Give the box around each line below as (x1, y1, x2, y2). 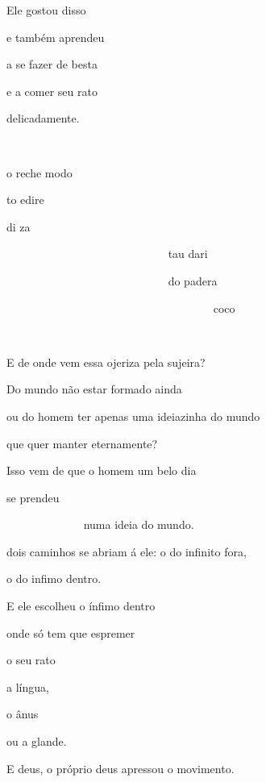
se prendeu (6, 489, 60, 505)
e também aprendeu (6, 28, 105, 45)
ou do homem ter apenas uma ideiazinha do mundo (6, 407, 260, 424)
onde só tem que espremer (6, 624, 135, 641)
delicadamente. (6, 110, 80, 127)
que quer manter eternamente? (6, 435, 158, 451)
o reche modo (6, 164, 73, 181)
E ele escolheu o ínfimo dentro (6, 597, 156, 614)
